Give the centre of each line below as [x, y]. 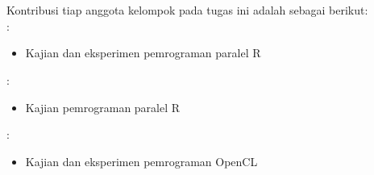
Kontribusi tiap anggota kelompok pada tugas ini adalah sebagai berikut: [187, 10]
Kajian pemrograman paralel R [103, 107]
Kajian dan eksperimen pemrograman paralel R [143, 53]
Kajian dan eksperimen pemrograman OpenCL [141, 161]
